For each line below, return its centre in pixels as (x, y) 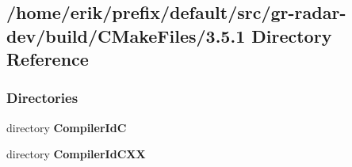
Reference (48, 59)
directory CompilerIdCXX (76, 154)
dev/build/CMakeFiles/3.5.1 (126, 35)
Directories (42, 98)
